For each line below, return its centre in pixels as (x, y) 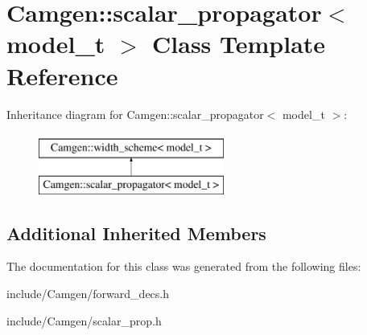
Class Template (239, 44)
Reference (62, 75)
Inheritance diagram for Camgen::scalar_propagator (135, 114)
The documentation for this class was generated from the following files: (184, 266)
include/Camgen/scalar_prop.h (84, 320)
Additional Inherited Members (136, 233)
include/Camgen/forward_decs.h (88, 294)
